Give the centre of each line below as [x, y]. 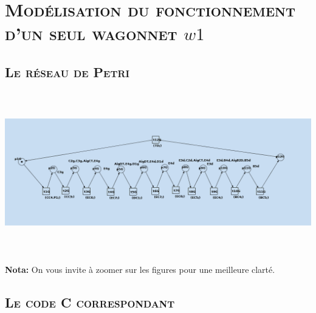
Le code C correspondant [90, 302]
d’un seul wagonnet [91, 33]
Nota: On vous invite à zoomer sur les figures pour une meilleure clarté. [140, 269]
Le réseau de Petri [67, 71]
